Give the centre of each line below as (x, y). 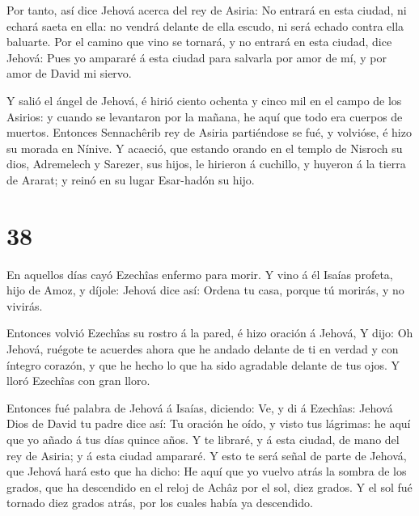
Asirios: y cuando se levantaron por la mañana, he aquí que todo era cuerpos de (205, 116)
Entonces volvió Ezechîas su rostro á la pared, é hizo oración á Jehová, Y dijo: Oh (210, 333)
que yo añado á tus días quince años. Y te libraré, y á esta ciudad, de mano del (203, 439)
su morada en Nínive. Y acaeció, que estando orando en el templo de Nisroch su (205, 148)
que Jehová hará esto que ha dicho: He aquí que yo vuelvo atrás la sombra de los (207, 471)
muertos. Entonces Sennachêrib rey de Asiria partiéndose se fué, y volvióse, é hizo (209, 132)
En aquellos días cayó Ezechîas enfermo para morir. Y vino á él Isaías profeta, (200, 274)
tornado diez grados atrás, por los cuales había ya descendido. (160, 503)
